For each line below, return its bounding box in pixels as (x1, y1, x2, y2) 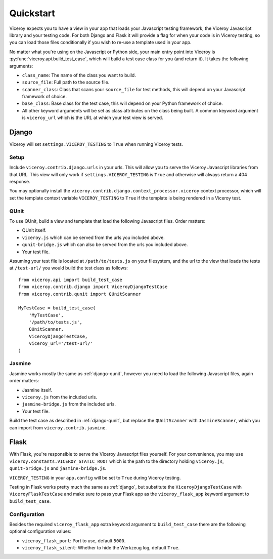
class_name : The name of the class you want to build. (22, 72, 136, 78)
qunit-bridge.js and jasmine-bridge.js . (9, 465, 107, 471)
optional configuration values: (9, 528, 72, 534)
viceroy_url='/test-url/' (28, 341, 94, 346)
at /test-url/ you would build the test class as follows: (9, 265, 128, 271)
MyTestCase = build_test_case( (18, 305, 96, 311)
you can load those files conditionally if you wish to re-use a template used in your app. (9, 39, 192, 46)
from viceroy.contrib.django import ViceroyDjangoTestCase (18, 284, 168, 290)
